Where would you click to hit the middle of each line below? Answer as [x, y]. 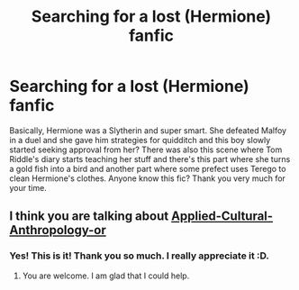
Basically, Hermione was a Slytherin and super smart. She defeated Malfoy [148, 130]
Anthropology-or [58, 230]
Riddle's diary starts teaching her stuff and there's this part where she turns [150, 159]
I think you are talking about [89, 217]
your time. [28, 187]
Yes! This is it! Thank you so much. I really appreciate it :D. [140, 256]
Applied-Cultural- [222, 217]
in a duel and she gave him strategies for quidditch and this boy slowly [140, 140]
